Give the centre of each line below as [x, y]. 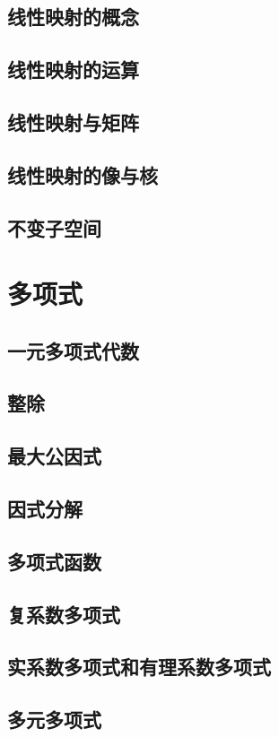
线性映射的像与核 [83, 174]
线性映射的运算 [73, 69]
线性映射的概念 [73, 17]
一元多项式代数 [73, 350]
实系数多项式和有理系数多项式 [139, 667]
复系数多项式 [64, 614]
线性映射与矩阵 [73, 121]
